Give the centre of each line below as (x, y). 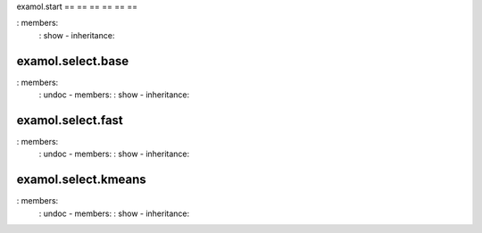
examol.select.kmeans (81, 180)
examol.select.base (73, 61)
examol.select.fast (70, 120)
